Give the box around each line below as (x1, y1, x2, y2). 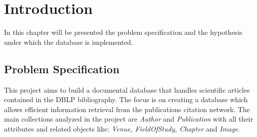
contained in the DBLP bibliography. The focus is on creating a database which (4, 94, 248, 105)
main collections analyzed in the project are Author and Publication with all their (4, 114, 253, 124)
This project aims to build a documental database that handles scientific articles (4, 84, 250, 95)
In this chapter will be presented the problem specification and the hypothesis (4, 27, 243, 37)
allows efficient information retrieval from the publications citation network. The (4, 104, 250, 114)
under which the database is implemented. (4, 36, 133, 47)
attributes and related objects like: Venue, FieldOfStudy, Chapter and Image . (4, 123, 240, 134)
